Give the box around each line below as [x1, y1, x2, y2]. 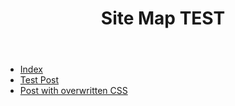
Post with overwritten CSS [19, 85, 128, 97]
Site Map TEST [100, 7, 226, 30]
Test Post [19, 74, 60, 86]
